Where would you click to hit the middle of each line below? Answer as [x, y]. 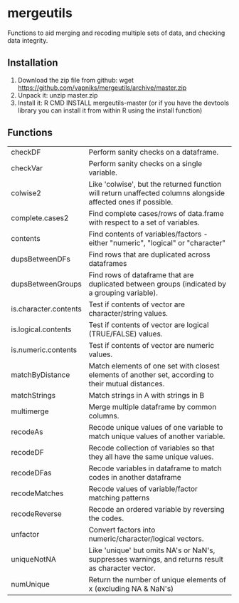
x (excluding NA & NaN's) [131, 588]
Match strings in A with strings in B [147, 395]
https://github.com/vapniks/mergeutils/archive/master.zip [102, 88]
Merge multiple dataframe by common [153, 406]
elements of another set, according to [152, 374]
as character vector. [122, 568]
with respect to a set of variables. [144, 222]
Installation [33, 63]
